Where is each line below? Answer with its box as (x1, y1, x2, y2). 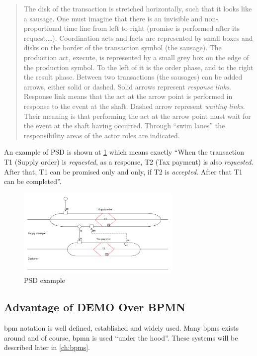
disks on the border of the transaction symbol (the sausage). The (23, 42, 222, 53)
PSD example (24, 275, 65, 285)
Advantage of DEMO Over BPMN (4, 299, 185, 315)
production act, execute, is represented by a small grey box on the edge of (23, 52, 249, 62)
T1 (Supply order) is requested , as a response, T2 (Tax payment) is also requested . (4, 156, 254, 167)
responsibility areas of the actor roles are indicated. (23, 130, 180, 140)
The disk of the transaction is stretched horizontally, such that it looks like (23, 3, 252, 13)
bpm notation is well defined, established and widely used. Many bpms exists (4, 322, 239, 333)
